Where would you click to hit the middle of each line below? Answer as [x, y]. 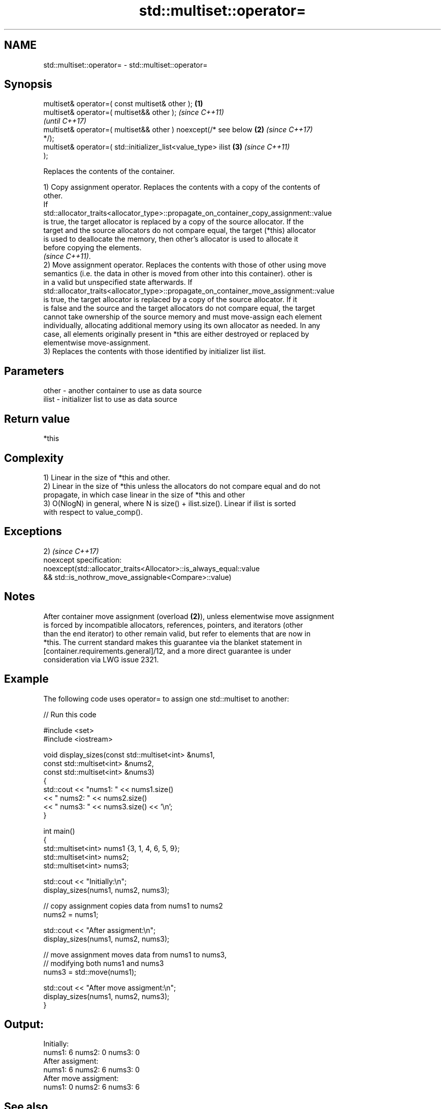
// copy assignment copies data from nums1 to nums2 [133, 906]
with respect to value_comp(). [93, 512]
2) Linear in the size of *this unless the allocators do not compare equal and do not [182, 486]
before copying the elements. [92, 248]
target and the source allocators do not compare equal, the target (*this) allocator [180, 230]
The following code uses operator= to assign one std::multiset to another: [166, 698]
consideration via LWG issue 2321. [101, 659]
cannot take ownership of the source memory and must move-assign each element [183, 317]
